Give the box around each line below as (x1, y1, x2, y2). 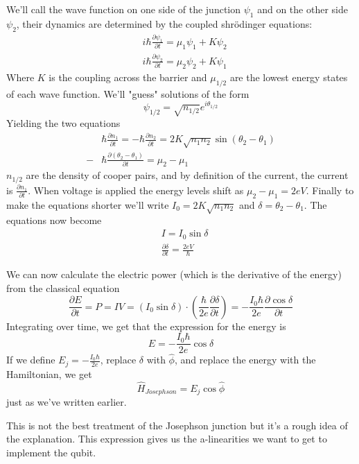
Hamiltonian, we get (6, 366, 92, 381)
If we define (6, 352, 55, 367)
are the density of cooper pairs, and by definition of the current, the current (26, 168, 349, 182)
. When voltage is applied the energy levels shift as (28, 182, 244, 197)
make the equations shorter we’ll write (6, 197, 169, 212)
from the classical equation (6, 280, 120, 295)
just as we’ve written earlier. (6, 395, 127, 409)
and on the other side (257, 2, 348, 16)
